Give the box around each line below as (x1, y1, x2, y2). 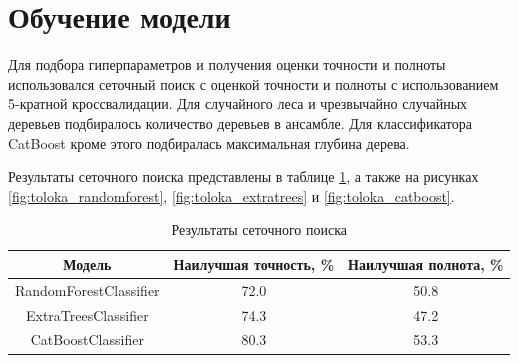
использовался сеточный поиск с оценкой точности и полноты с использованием (8, 73, 499, 94)
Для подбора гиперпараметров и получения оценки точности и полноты (8, 54, 446, 75)
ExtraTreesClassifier (25, 304, 149, 325)
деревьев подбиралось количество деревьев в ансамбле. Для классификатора (8, 112, 472, 133)
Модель (63, 253, 112, 274)
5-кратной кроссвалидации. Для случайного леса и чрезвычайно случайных (8, 93, 468, 114)
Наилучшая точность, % (173, 253, 335, 274)
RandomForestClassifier (15, 279, 160, 300)
